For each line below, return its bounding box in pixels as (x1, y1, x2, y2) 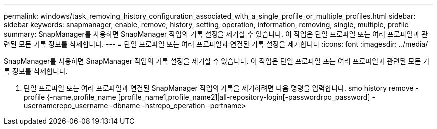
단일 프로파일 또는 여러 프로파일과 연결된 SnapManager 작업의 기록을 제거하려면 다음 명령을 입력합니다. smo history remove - (24, 84, 419, 92)
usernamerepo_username (24, 101, 108, 110)
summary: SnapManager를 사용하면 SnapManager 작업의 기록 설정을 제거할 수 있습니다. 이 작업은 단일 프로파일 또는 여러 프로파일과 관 (4, 30, 428, 38)
